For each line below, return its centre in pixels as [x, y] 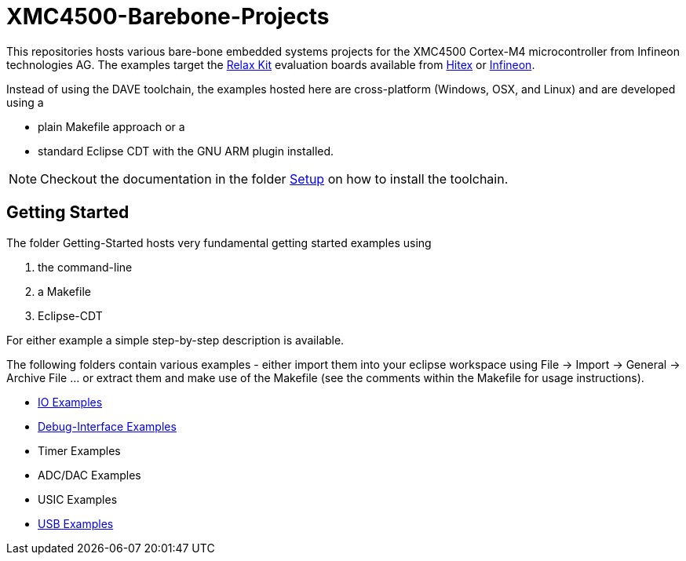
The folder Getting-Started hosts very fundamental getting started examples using [219, 242]
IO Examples [70, 402]
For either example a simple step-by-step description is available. [175, 340]
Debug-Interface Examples [107, 426]
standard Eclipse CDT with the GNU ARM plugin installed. [186, 151]
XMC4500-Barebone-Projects [168, 16]
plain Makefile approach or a [111, 126]
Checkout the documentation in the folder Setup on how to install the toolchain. [274, 178]
